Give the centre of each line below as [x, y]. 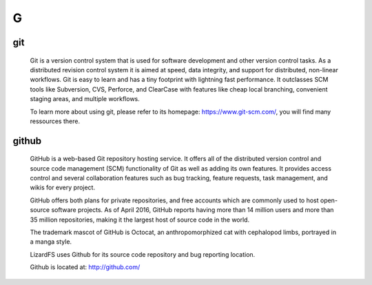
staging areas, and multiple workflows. [85, 99]
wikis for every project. [63, 188]
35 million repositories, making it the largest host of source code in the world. [140, 220]
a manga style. [51, 242]
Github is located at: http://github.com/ [85, 267]
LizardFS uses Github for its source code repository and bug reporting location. [143, 254]
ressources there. [55, 121]
